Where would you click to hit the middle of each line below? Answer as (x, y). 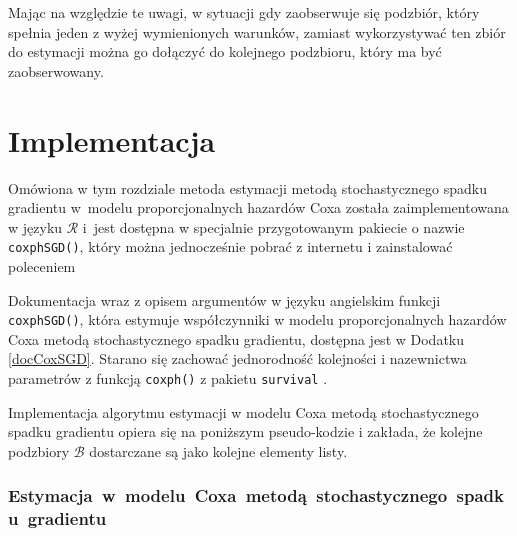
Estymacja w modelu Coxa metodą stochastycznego (228, 495)
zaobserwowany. (56, 70)
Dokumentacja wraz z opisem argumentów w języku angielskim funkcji (224, 299)
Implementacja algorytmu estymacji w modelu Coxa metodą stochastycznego (243, 411)
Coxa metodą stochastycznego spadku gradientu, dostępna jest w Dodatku (236, 338)
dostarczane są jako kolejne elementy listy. (218, 450)
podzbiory (39, 450)
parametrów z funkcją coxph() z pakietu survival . (168, 377)
